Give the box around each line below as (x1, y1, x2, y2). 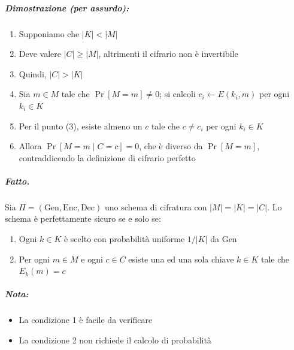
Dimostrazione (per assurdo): (5, 1, 129, 14)
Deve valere (19, 47, 62, 60)
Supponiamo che (19, 27, 80, 40)
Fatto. (5, 174, 30, 187)
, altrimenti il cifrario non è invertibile (98, 47, 238, 60)
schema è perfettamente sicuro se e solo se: (5, 212, 161, 225)
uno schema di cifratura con (104, 200, 207, 213)
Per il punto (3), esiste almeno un (19, 119, 143, 132)
